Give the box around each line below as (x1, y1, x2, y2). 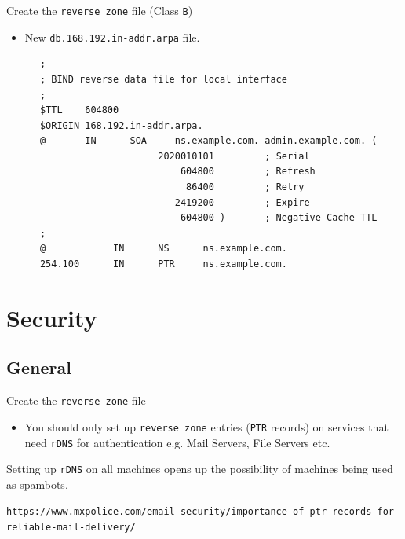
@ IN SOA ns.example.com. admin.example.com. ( (39, 135, 378, 147)
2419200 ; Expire (174, 196, 310, 208)
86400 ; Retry (186, 181, 305, 193)
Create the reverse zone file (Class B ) (6, 2, 193, 18)
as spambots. (6, 475, 68, 492)
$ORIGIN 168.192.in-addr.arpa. (39, 119, 203, 131)
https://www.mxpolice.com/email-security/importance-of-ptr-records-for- (6, 506, 400, 518)
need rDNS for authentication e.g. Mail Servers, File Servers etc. (24, 434, 330, 450)
